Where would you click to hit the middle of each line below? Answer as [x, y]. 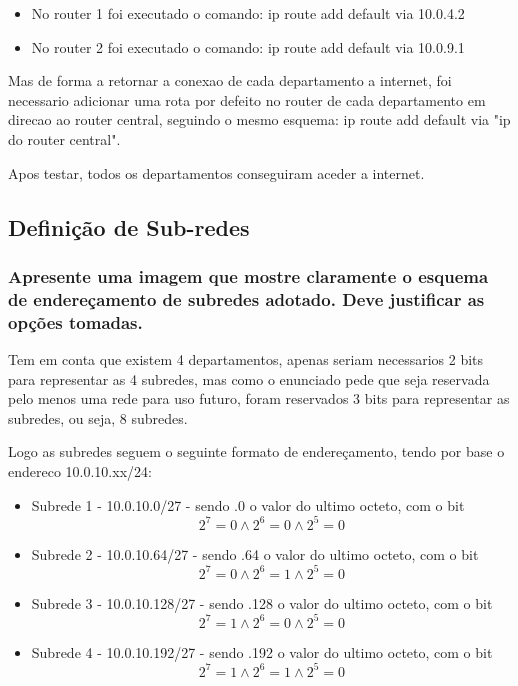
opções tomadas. [75, 321]
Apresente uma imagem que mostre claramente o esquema [248, 275]
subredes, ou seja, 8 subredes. [98, 417]
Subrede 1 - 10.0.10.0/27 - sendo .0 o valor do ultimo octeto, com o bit [248, 504]
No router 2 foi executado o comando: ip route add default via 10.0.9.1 [248, 46]
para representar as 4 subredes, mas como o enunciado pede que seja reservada [249, 378]
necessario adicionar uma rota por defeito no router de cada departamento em [247, 99]
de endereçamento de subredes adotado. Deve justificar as [246, 298]
